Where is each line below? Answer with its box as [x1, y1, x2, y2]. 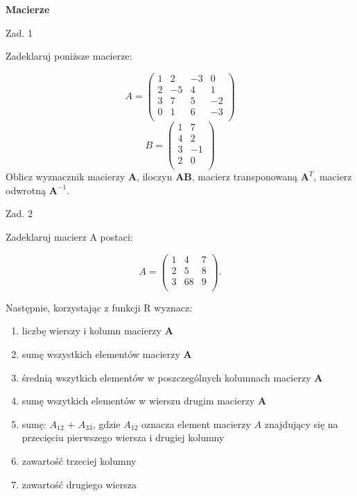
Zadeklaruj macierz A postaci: [6, 230, 133, 243]
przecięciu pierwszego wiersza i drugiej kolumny [21, 430, 225, 445]
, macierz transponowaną [191, 169, 297, 184]
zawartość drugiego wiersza [21, 477, 137, 491]
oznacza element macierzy [141, 416, 251, 431]
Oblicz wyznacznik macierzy [6, 169, 125, 184]
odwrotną [6, 182, 46, 197]
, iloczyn [137, 169, 173, 184]
